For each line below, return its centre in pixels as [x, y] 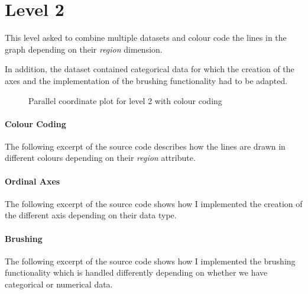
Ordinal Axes [33, 181]
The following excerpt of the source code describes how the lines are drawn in [145, 146]
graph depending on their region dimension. [84, 49]
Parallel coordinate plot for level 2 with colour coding [125, 100]
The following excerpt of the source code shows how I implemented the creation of [154, 203]
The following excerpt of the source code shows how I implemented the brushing [150, 261]
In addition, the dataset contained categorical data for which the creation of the [150, 69]
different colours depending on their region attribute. [100, 158]
